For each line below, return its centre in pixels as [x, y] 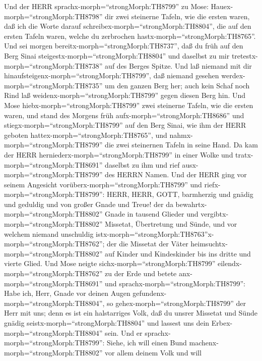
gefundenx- [150, 293]
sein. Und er [124, 332]
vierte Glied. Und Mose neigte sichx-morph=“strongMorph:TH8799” [110, 263]
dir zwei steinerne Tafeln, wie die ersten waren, [177, 16]
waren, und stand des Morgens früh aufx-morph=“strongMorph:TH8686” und [124, 115]
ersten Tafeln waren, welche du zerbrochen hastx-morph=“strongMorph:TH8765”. [130, 36]
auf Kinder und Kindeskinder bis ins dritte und [178, 253]
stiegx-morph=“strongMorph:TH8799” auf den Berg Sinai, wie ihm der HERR [125, 125]
